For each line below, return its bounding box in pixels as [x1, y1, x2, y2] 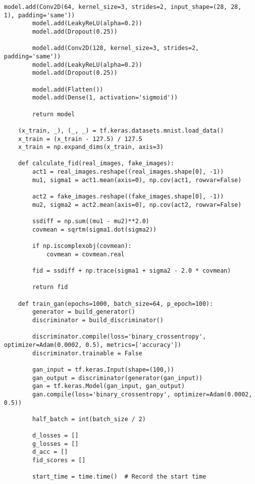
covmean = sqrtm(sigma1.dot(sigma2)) [32, 226, 156, 233]
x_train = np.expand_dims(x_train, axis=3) [18, 144, 164, 151]
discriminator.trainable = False [32, 349, 143, 357]
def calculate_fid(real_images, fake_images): [18, 160, 174, 167]
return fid [32, 284, 68, 291]
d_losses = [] [32, 432, 79, 439]
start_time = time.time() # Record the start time [32, 473, 206, 481]
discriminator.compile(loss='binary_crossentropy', [32, 333, 206, 340]
